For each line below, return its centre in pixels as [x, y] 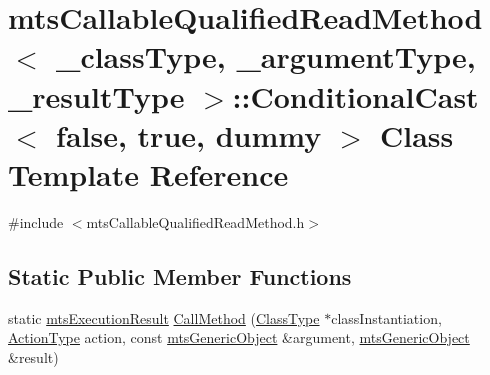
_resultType [96, 95]
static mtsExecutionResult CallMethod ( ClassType [164, 317]
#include [36, 221]
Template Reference [148, 173]
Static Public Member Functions [180, 275]
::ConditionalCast [355, 95]
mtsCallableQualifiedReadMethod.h [195, 221]
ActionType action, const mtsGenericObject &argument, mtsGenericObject [239, 337]
